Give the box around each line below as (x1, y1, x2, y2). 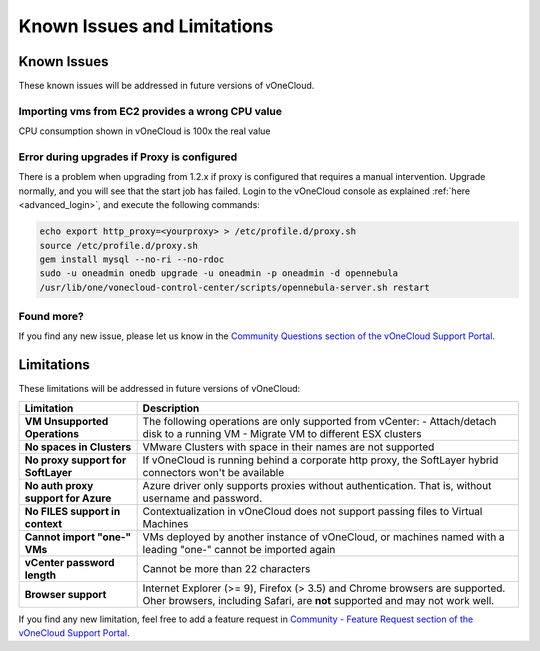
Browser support (24, 587, 107, 601)
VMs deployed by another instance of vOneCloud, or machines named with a (142, 530, 505, 544)
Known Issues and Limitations (18, 15, 274, 37)
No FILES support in (24, 504, 121, 518)
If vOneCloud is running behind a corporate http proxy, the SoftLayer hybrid (142, 453, 499, 467)
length (24, 568, 57, 582)
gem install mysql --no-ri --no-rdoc (39, 253, 225, 265)
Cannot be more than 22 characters (142, 561, 311, 575)
